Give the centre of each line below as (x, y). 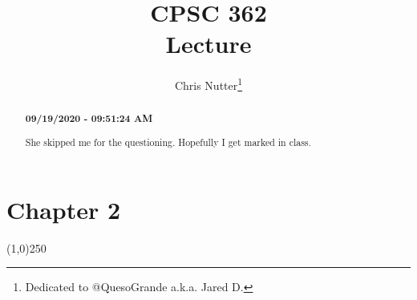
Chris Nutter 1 (208, 84)
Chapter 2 (64, 209)
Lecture (208, 44)
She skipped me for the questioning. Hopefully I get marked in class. (168, 142)
